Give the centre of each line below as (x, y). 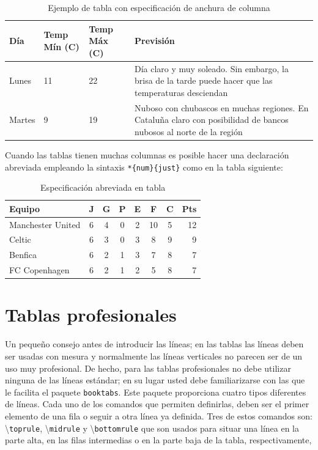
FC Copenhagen (39, 270)
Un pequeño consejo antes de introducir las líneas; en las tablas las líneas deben (154, 344)
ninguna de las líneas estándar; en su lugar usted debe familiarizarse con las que (155, 380)
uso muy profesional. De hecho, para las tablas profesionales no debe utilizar (148, 368)
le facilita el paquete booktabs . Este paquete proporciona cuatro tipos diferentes (156, 392)
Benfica (23, 255)
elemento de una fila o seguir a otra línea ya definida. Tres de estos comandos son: (159, 416)
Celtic (20, 239)
